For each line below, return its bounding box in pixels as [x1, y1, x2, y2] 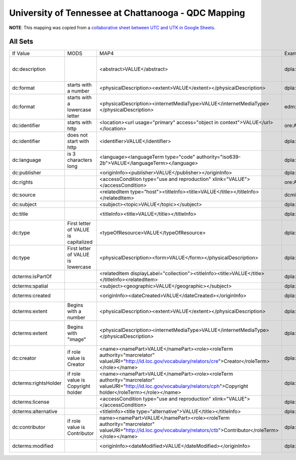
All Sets [9, 37, 34, 46]
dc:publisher [12, 169, 41, 176]
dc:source [12, 191, 36, 198]
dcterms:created [12, 292, 51, 299]
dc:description [12, 66, 46, 72]
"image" [67, 336, 86, 343]
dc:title [12, 211, 28, 217]
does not [67, 132, 88, 139]
